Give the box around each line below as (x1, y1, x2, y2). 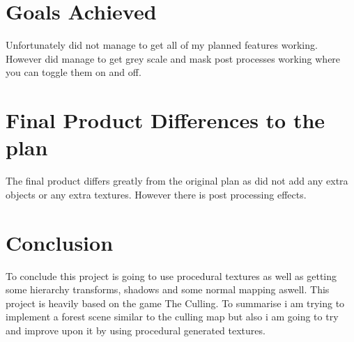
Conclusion (6, 228, 114, 256)
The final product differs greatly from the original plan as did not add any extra (6, 173, 348, 188)
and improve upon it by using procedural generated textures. (6, 322, 265, 337)
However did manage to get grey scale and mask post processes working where (6, 51, 341, 65)
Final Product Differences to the (6, 106, 325, 134)
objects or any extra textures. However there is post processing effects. (6, 187, 307, 201)
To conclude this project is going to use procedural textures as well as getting (6, 268, 337, 283)
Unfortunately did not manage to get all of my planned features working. (6, 38, 318, 52)
